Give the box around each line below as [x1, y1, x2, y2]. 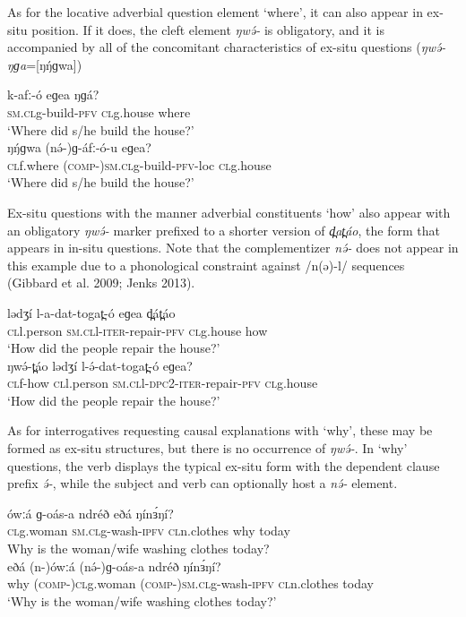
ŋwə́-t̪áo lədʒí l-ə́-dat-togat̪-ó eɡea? [7, 356, 193, 374]
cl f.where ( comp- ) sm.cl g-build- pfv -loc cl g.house [7, 155, 272, 174]
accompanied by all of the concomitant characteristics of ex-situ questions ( [7, 38, 421, 56]
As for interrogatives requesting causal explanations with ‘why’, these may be [7, 421, 433, 440]
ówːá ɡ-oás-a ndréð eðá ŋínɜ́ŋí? [7, 503, 174, 522]
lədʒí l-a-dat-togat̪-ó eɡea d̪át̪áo [7, 303, 176, 321]
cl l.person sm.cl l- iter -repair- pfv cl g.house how [7, 321, 268, 339]
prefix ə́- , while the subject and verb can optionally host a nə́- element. [7, 474, 398, 493]
